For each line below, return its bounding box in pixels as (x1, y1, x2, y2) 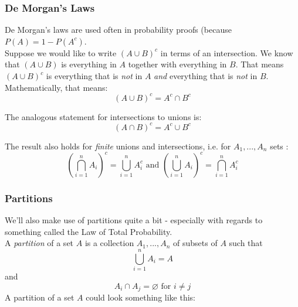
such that (229, 237, 263, 249)
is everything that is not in (46, 70, 143, 81)
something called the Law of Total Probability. (5, 225, 172, 237)
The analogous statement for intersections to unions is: (5, 110, 202, 122)
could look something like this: (86, 291, 196, 303)
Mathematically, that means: (5, 81, 108, 93)
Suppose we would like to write (5, 46, 117, 59)
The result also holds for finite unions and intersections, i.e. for (5, 139, 231, 152)
